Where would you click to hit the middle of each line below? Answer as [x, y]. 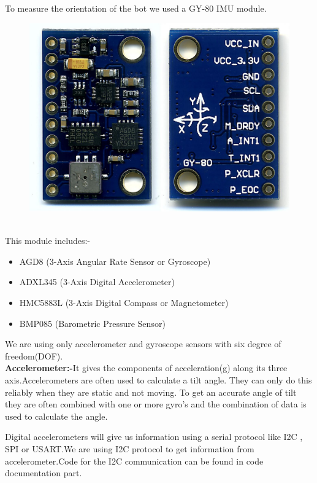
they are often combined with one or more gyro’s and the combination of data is [156, 404]
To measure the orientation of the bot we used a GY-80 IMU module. [136, 8]
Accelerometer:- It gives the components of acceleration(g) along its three [146, 368]
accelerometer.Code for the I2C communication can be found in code [134, 461]
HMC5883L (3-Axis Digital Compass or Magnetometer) [124, 302]
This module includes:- [48, 241]
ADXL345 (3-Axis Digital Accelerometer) [97, 282]
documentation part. [44, 473]
